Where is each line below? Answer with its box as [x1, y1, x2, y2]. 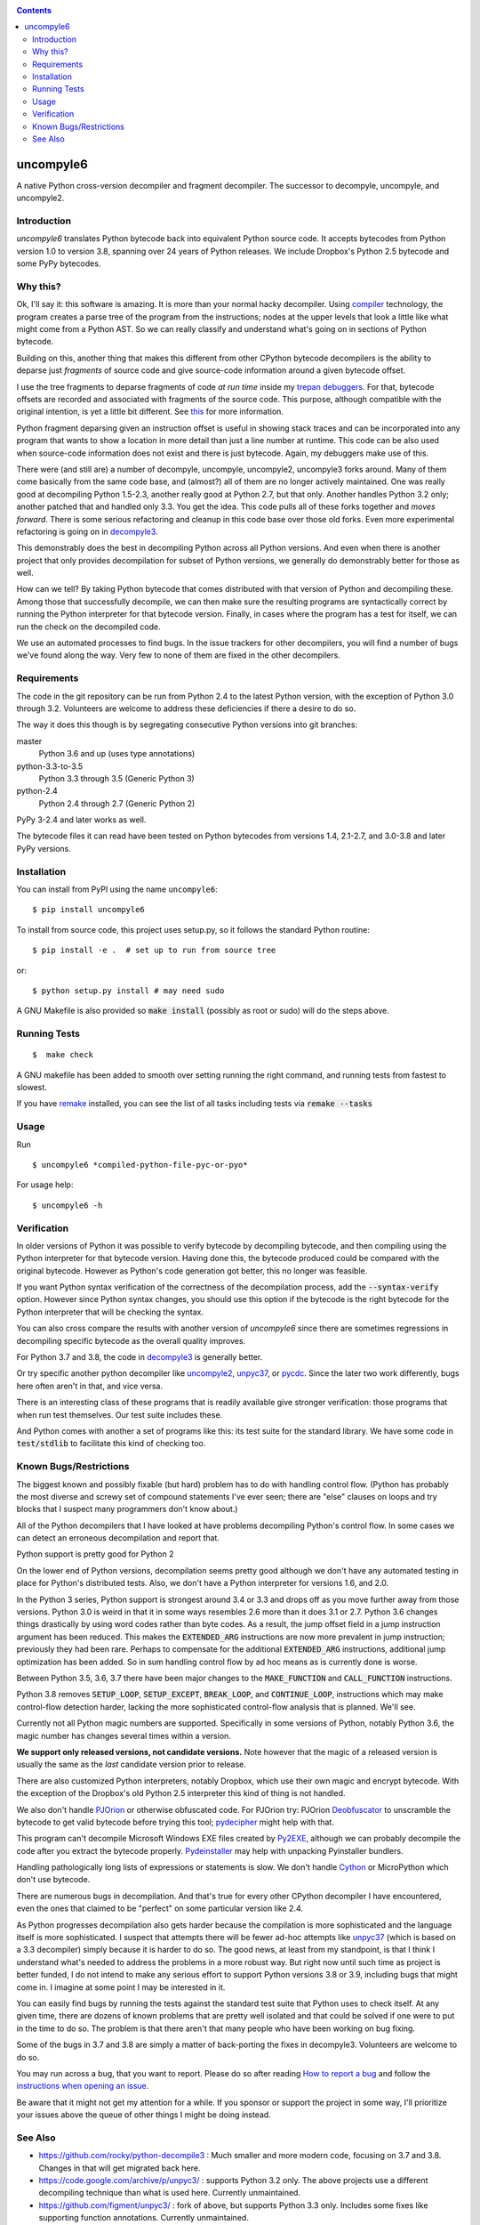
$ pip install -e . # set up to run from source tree [32, 945, 276, 956]
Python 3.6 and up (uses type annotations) [38, 748, 196, 759]
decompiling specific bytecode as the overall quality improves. [16, 1335, 246, 1346]
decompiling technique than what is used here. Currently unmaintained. [38, 2188, 301, 2198]
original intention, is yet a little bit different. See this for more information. [16, 406, 284, 417]
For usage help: [16, 1179, 74, 1190]
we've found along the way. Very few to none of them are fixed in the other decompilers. [16, 650, 341, 660]
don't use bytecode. [16, 1874, 91, 1885]
